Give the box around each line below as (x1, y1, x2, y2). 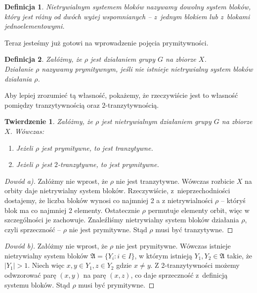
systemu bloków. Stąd (4, 279, 70, 290)
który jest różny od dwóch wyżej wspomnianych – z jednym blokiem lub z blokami (4, 11, 250, 21)
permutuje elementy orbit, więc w (148, 205, 250, 215)
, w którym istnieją (134, 250, 192, 260)
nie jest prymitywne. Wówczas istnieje (116, 241, 231, 251)
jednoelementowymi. (4, 21, 65, 31)
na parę (83, 270, 106, 280)
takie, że (227, 250, 253, 260)
